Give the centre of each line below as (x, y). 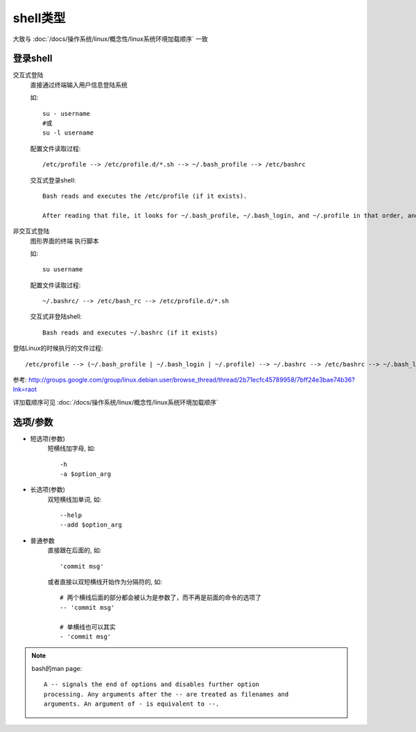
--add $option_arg (91, 525)
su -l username (68, 133)
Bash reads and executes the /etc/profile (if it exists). (145, 196)
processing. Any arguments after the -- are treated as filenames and (166, 694)
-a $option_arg (86, 474)
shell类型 (39, 18)
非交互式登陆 (31, 231)
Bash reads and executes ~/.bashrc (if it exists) (130, 332)
